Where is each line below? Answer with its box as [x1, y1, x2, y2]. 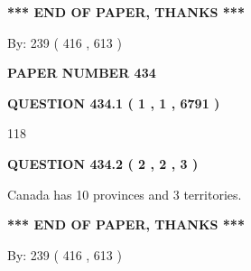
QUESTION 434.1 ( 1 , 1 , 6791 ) [7, 93, 220, 112]
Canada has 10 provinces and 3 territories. [7, 184, 242, 203]
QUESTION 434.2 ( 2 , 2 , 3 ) [7, 154, 199, 173]
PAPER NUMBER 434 [7, 63, 156, 82]
